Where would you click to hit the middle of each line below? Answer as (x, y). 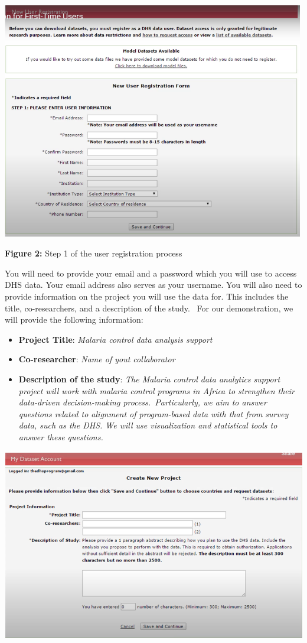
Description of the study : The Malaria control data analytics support (149, 379)
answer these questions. (61, 436)
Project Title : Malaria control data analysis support (115, 339)
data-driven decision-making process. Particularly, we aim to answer (143, 402)
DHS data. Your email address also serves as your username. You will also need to (153, 285)
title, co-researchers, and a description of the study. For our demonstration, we (149, 308)
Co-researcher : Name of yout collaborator (97, 359)
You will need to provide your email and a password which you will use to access (151, 273)
